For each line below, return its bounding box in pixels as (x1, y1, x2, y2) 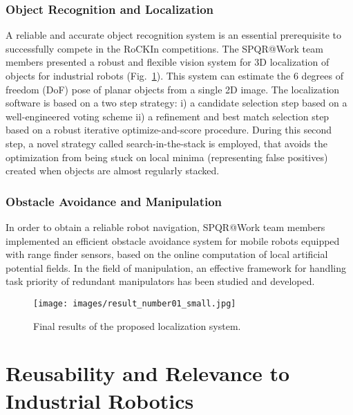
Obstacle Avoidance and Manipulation (6, 192, 222, 210)
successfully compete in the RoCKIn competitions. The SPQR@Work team (6, 41, 323, 55)
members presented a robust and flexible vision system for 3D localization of (6, 55, 330, 69)
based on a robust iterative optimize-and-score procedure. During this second (6, 122, 332, 137)
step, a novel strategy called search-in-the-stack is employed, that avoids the (6, 136, 327, 150)
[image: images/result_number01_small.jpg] (33, 298, 236, 308)
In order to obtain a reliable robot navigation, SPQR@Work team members (6, 219, 325, 234)
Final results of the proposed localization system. (33, 318, 241, 333)
